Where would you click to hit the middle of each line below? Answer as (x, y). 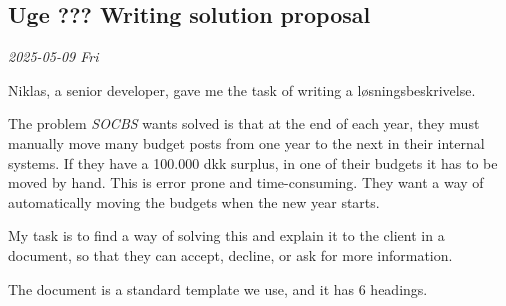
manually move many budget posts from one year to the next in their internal (246, 142)
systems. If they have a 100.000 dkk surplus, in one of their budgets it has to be (253, 162)
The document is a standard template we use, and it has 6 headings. (218, 288)
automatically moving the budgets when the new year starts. (194, 201)
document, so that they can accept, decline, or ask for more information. (230, 254)
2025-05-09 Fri (53, 56)
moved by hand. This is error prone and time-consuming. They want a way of (246, 182)
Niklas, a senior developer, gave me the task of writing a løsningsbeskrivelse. (242, 89)
